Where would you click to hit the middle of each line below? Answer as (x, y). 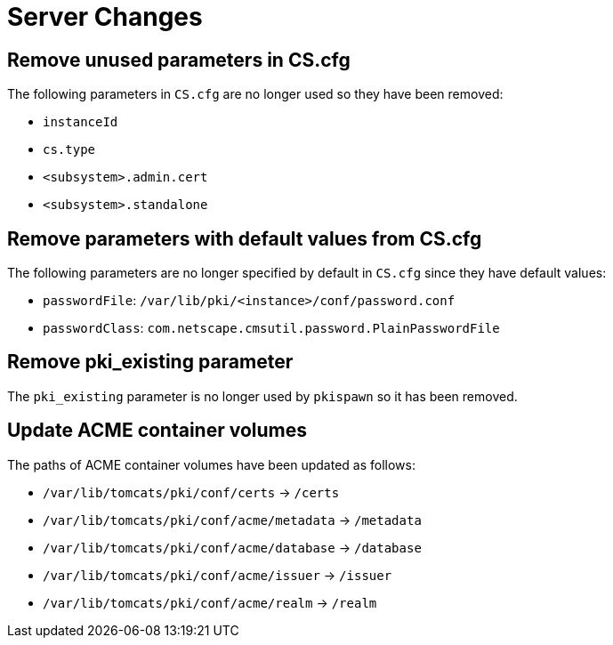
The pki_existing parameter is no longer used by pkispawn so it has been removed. (262, 396)
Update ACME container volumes (157, 431)
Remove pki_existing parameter (150, 362)
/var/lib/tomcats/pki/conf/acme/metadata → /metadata (232, 520)
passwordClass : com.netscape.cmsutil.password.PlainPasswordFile (271, 328)
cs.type (69, 150)
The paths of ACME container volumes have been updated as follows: (211, 464)
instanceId (81, 122)
